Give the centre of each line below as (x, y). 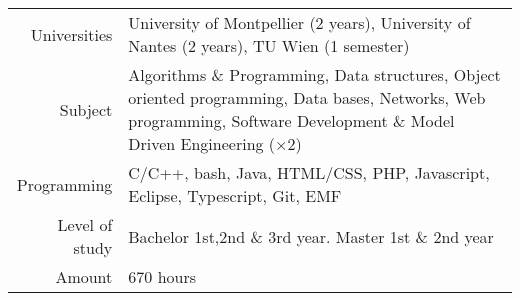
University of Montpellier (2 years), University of (299, 22)
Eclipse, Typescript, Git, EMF (235, 195)
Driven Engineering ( (202, 143)
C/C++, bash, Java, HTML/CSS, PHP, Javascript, (309, 172)
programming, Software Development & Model (291, 120)
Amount (84, 276)
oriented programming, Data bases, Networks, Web (307, 97)
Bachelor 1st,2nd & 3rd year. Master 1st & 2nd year (311, 236)
